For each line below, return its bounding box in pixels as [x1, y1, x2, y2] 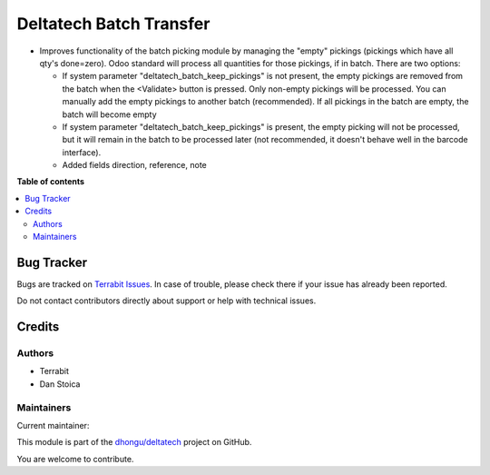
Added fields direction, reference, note [62, 160, 208, 171]
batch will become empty [62, 109, 158, 120]
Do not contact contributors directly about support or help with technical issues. [16, 295, 317, 306]
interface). [62, 146, 102, 158]
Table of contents [16, 176, 85, 187]
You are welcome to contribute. [16, 453, 134, 464]
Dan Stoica [39, 378, 81, 390]
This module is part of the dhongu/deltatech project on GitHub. [16, 437, 252, 448]
